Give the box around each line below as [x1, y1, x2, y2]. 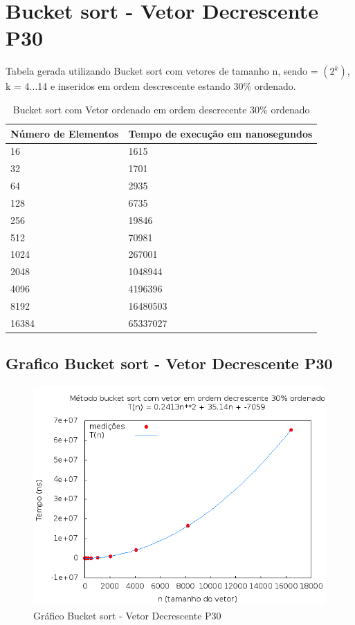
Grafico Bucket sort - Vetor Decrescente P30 [6, 353, 333, 374]
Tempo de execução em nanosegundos [128, 126, 313, 140]
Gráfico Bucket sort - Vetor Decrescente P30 [33, 608, 221, 622]
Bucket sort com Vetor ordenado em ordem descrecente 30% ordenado [12, 102, 310, 116]
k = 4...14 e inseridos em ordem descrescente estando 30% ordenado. [6, 79, 296, 93]
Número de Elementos [10, 126, 119, 140]
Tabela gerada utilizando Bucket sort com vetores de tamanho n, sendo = [6, 64, 318, 78]
